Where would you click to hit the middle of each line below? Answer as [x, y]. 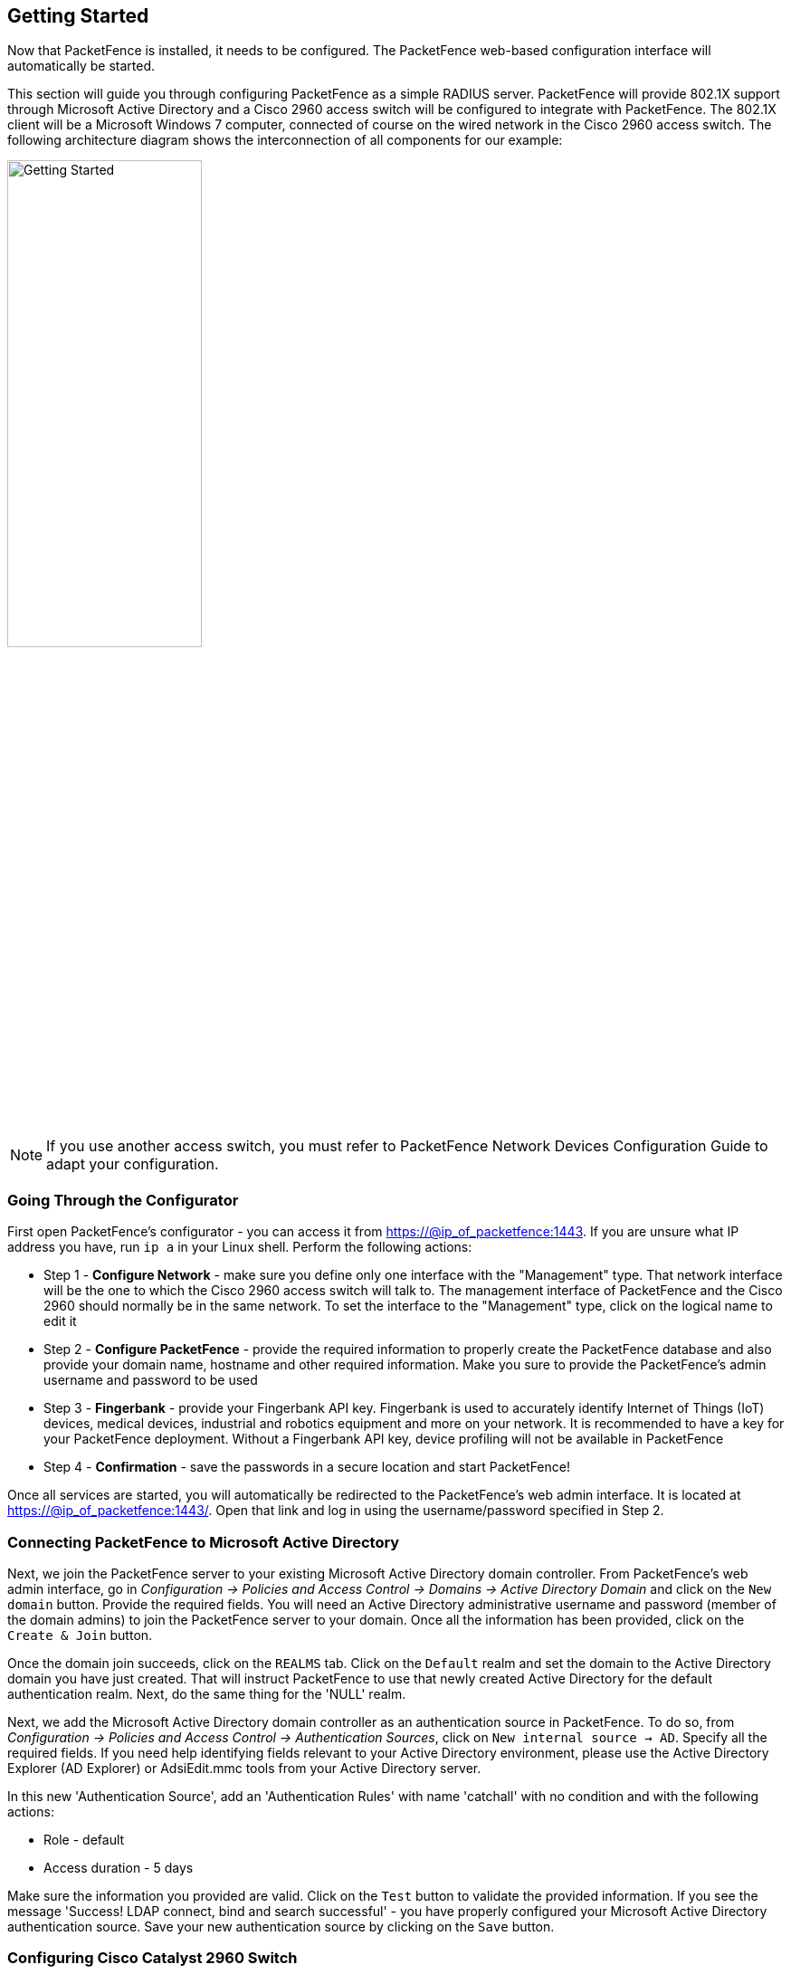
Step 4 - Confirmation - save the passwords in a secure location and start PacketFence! [307, 1467]
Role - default [84, 1839]
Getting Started [78, 16]
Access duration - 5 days [119, 1867]
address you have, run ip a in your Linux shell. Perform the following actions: [240, 1247]
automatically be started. [81, 66]
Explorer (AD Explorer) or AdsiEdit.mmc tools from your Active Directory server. [244, 1768]
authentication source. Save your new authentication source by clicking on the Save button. [281, 1926]
